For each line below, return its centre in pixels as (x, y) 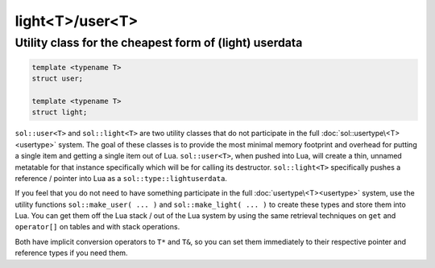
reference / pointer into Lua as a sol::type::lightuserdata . (121, 178)
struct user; (58, 79)
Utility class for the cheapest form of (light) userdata (159, 43)
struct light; (60, 112)
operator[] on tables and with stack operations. (97, 227)
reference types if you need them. (71, 253)
